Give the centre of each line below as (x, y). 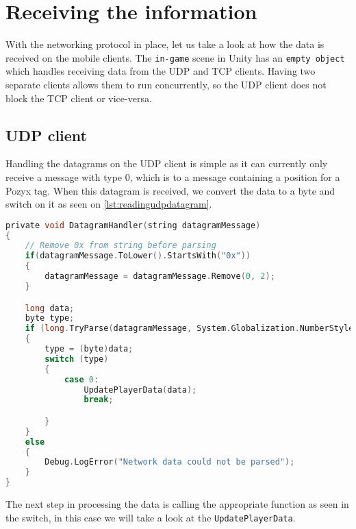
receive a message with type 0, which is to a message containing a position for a (173, 176)
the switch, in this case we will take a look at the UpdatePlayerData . (151, 517)
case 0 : (81, 379)
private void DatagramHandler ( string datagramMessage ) (133, 225)
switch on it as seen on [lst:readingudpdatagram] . (109, 204)
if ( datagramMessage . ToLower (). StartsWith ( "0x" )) (138, 256)
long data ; (50, 308)
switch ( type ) (77, 359)
